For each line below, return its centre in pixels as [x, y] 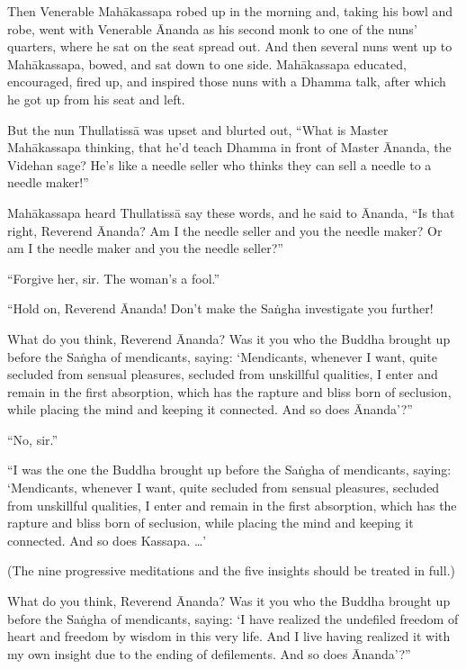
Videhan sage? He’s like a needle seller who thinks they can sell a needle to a [220, 164]
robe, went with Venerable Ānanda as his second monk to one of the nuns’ [212, 28]
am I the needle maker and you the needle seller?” [145, 248]
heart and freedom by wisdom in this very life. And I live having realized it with [229, 636]
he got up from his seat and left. [96, 99]
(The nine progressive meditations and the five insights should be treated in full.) [231, 570]
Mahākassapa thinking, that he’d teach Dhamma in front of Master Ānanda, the [229, 147]
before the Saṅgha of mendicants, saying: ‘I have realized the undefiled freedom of [233, 618]
